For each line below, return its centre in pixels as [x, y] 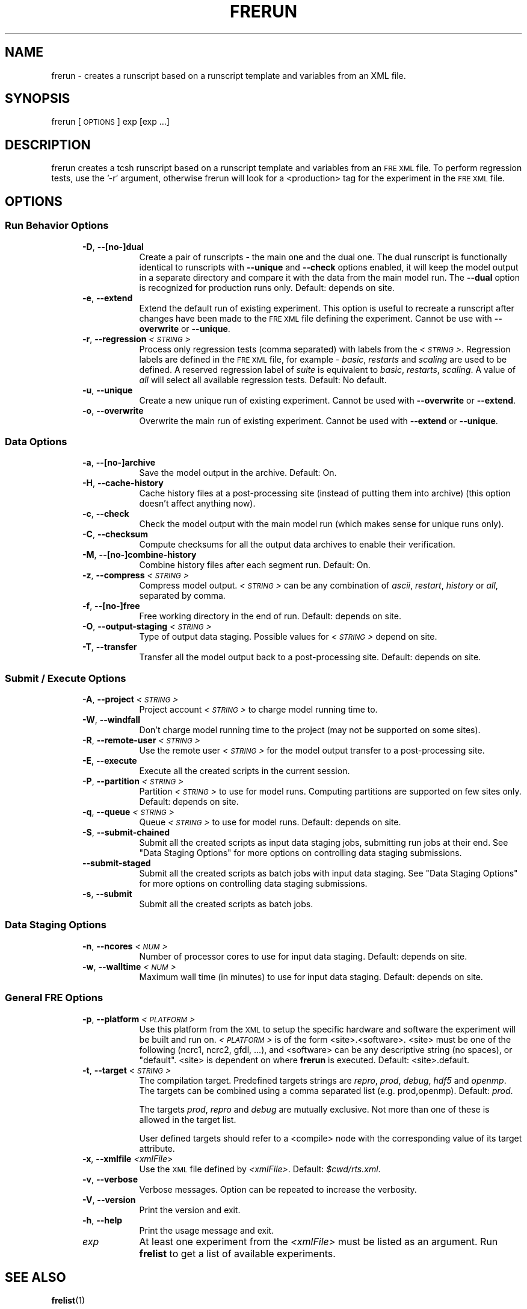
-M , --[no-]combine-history [140, 555]
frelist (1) [68, 1301]
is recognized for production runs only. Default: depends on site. [267, 287]
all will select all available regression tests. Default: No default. [263, 380]
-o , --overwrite [113, 410]
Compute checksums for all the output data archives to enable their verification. [297, 545]
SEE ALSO [35, 1277]
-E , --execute [110, 761]
